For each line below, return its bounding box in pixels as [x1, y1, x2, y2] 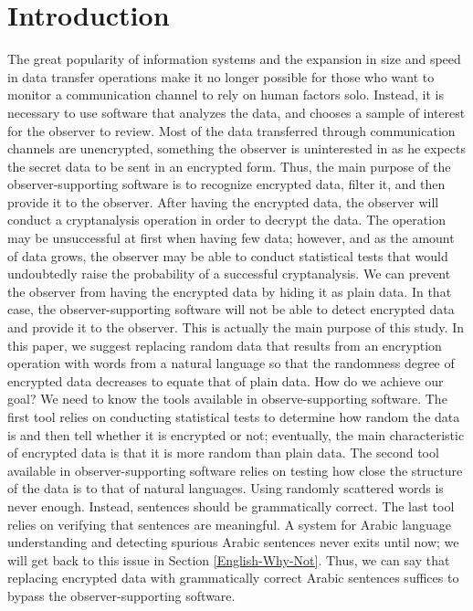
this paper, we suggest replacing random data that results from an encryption [7, 335, 442, 354]
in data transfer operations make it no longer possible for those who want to [7, 67, 435, 86]
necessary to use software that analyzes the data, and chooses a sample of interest [7, 102, 466, 121]
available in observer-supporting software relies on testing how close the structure [7, 460, 463, 479]
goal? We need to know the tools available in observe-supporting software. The [7, 389, 447, 408]
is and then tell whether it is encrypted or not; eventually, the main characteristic [7, 425, 465, 444]
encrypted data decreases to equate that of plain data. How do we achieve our [7, 371, 444, 390]
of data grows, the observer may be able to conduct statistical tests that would [7, 246, 448, 265]
